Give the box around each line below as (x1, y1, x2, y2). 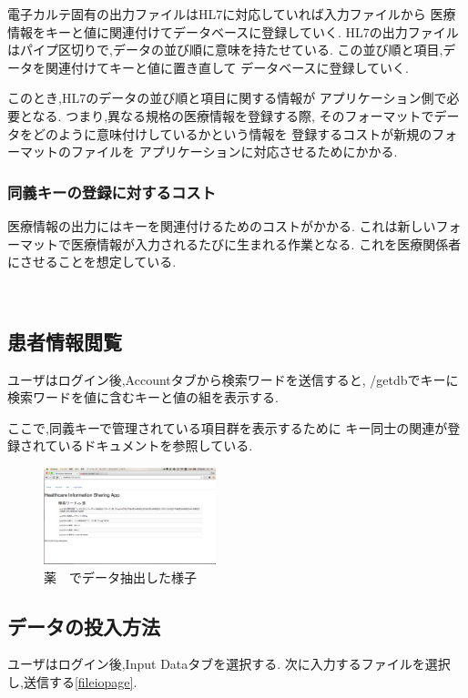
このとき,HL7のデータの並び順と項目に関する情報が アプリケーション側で (7, 88, 447, 107)
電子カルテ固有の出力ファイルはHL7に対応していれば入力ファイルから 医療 (7, 5, 456, 23)
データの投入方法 (7, 612, 160, 640)
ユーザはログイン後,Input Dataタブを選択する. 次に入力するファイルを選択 (7, 654, 451, 673)
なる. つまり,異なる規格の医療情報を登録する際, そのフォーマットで (32, 106, 434, 125)
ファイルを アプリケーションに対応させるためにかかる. (70, 142, 398, 161)
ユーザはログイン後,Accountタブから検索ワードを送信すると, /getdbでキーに (7, 369, 459, 389)
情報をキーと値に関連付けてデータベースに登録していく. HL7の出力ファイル (7, 22, 459, 41)
